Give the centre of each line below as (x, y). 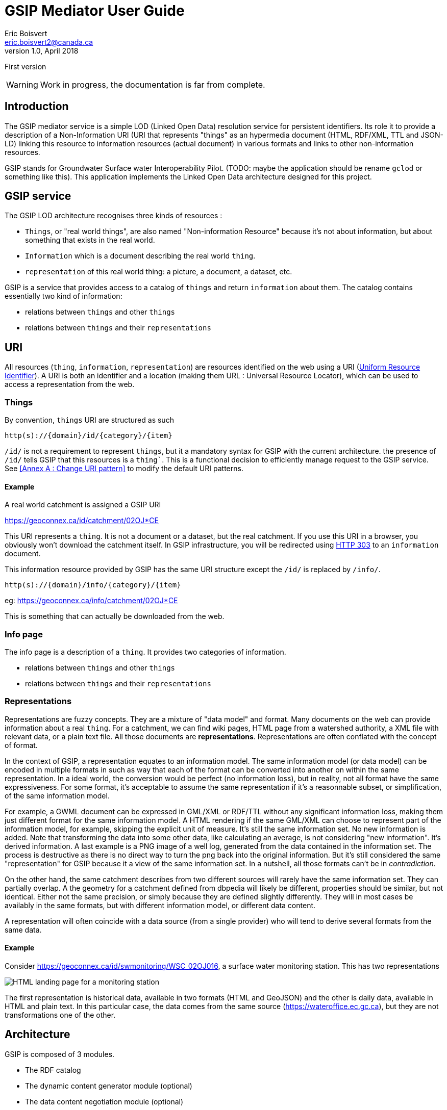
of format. (21, 745)
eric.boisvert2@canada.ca (49, 42)
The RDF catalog (53, 1070)
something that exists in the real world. (90, 240)
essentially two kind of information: (64, 296)
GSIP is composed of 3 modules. (60, 1054)
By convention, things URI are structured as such (89, 420)
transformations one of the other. (60, 1015)
